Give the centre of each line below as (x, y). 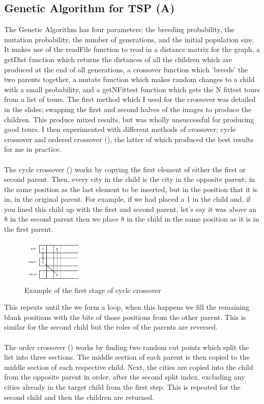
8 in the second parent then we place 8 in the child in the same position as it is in (132, 219)
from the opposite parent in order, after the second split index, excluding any (125, 377)
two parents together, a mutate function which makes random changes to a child (129, 79)
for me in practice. (33, 149)
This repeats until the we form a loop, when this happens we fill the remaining (127, 307)
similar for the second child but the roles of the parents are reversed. (111, 327)
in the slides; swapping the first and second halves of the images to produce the (128, 109)
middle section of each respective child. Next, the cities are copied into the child (129, 367)
